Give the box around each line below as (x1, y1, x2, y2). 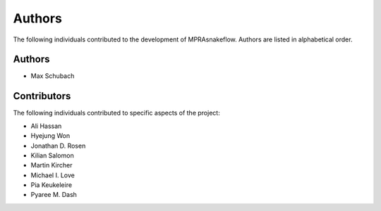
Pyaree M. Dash (30, 191, 78, 199)
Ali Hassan (30, 122, 62, 130)
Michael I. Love (30, 171, 75, 179)
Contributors (13, 90, 71, 102)
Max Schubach (30, 72, 75, 80)
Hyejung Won (30, 132, 71, 140)
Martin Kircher (30, 161, 73, 170)
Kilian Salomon (30, 151, 74, 160)
